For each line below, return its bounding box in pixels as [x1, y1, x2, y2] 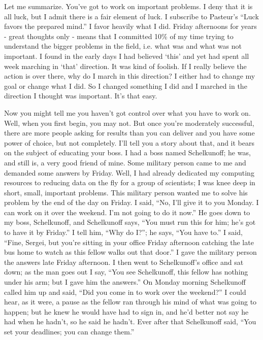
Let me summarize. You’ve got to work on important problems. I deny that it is [4, 1, 253, 11]
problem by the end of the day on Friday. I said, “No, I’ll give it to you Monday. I [4, 197, 259, 208]
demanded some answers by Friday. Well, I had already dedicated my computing [4, 167, 254, 178]
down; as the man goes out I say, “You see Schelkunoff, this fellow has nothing [4, 266, 248, 277]
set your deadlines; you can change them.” [4, 326, 135, 336]
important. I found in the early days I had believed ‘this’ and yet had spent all [4, 50, 249, 61]
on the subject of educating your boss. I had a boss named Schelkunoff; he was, [4, 147, 251, 158]
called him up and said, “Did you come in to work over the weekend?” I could [4, 286, 246, 297]
